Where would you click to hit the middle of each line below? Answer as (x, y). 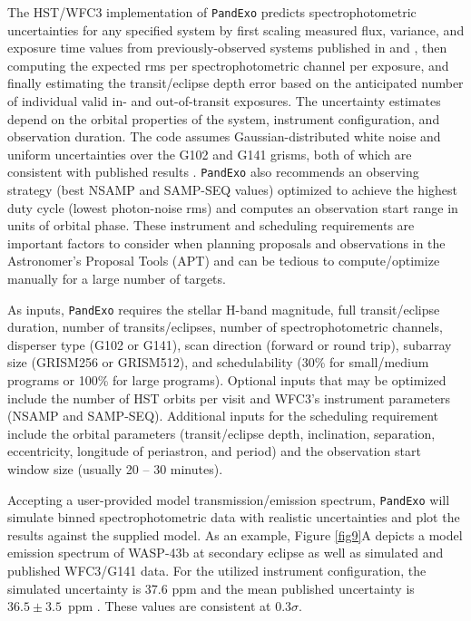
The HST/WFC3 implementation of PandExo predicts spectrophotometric (212, 12)
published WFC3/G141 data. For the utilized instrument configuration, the (217, 571)
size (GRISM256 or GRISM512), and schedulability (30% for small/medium (218, 362)
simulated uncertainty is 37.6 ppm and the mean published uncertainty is (211, 588)
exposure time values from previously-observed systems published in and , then (227, 48)
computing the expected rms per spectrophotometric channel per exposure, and (228, 65)
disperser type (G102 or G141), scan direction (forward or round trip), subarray (230, 344)
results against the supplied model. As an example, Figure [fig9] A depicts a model (235, 534)
